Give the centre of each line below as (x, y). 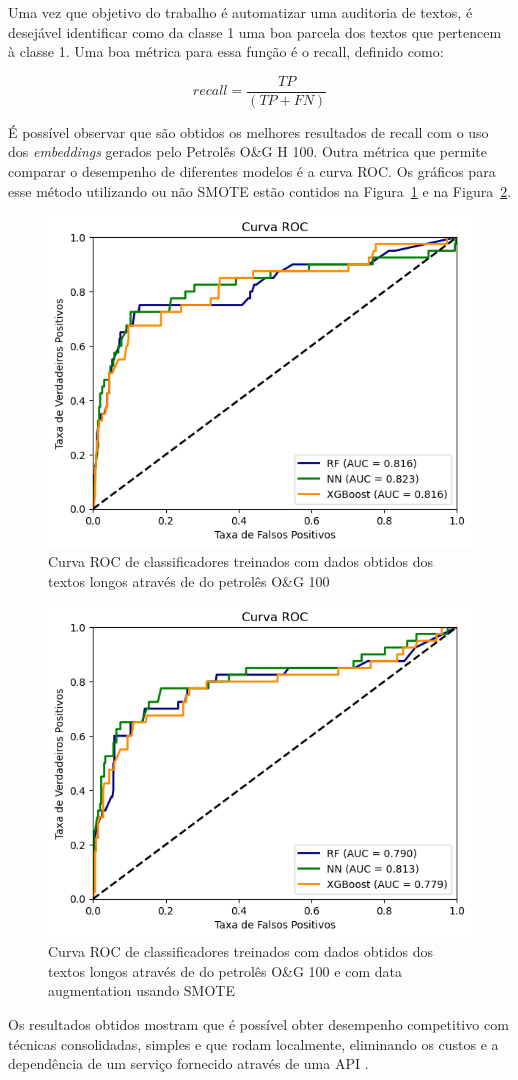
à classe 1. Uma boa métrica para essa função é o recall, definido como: (226, 51)
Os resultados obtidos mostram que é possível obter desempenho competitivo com (258, 1023)
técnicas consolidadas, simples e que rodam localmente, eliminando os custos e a (253, 1043)
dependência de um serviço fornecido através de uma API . (188, 1063)
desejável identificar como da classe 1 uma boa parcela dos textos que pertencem (255, 31)
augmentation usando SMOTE (141, 990)
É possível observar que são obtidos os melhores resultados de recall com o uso (248, 131)
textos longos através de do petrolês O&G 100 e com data (225, 970)
